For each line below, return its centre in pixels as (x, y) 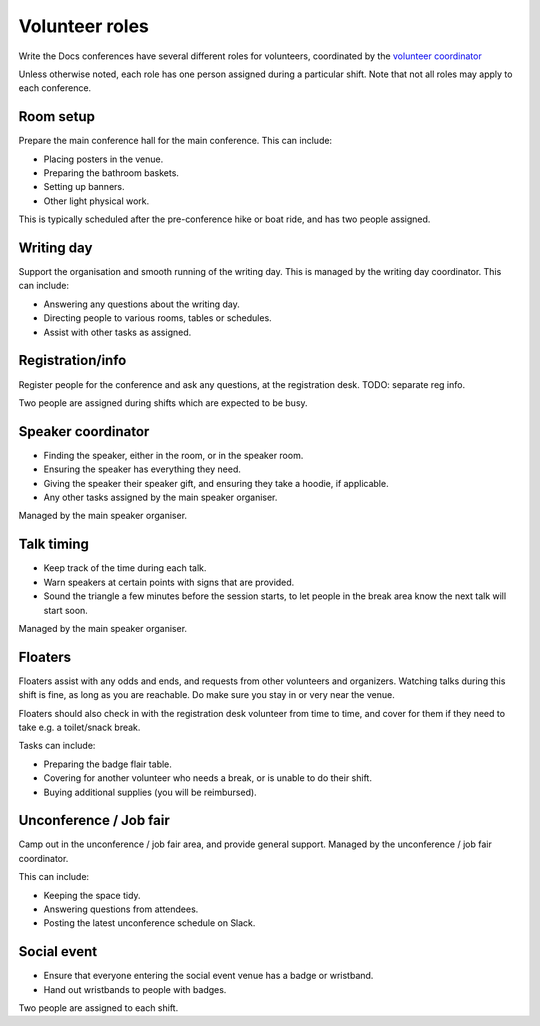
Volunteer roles (84, 26)
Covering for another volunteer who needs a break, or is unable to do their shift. (207, 778)
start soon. (66, 610)
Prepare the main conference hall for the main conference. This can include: (175, 141)
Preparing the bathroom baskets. (111, 173)
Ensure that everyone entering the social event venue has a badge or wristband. (208, 976)
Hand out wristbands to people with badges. (135, 989)
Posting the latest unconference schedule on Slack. (149, 923)
